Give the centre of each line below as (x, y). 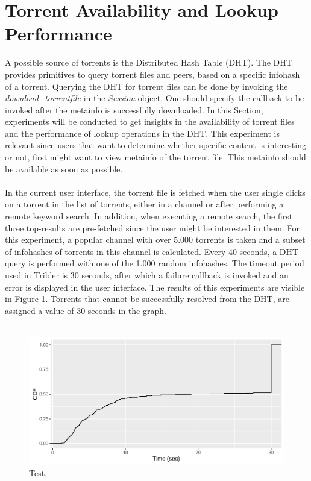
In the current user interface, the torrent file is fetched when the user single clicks (155, 192)
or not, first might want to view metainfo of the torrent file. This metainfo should (155, 157)
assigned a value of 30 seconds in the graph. (86, 310)
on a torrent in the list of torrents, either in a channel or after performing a (144, 204)
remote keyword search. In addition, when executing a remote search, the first (149, 216)
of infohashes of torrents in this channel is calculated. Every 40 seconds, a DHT (152, 251)
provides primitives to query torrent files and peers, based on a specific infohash (152, 74)
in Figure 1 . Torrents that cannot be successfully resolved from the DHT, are (147, 299)
